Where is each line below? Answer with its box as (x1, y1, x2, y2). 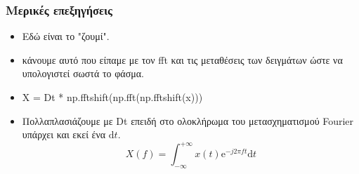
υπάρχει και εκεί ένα (22, 127, 106, 142)
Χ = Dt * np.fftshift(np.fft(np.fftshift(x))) (22, 90, 203, 104)
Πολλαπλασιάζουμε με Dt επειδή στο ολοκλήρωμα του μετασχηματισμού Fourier (22, 113, 354, 128)
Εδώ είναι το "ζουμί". (22, 29, 110, 43)
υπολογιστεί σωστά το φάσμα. (22, 66, 144, 81)
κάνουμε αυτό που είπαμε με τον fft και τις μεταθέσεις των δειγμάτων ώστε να (22, 52, 343, 67)
